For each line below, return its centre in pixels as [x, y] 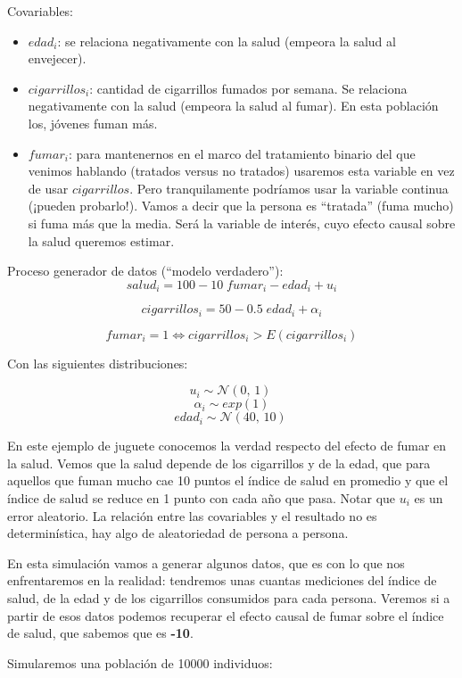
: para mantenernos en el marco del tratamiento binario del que [242, 153]
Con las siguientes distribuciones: [98, 363]
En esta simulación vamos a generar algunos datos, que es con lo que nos [206, 562]
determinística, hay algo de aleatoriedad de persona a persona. [178, 533]
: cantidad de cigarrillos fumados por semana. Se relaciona [248, 88]
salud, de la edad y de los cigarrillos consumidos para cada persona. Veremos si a [229, 597]
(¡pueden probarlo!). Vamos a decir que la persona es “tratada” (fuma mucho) [241, 206]
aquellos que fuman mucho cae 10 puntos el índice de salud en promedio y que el [228, 480]
